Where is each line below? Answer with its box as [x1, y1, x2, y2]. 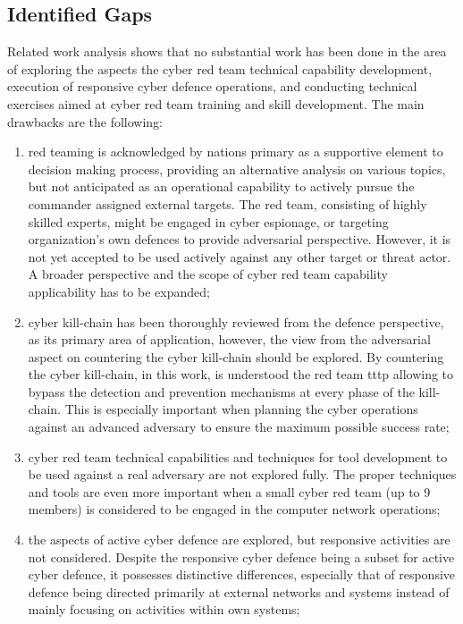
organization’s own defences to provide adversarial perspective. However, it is [28, 230, 451, 249]
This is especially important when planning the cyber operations [64, 400, 418, 418]
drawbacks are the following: [7, 112, 163, 131]
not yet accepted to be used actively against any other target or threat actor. [28, 247, 451, 266]
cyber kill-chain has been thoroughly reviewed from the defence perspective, [28, 312, 444, 331]
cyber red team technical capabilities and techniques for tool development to [28, 447, 448, 466]
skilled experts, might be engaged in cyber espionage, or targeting [28, 212, 389, 231]
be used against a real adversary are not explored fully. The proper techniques [28, 465, 457, 484]
